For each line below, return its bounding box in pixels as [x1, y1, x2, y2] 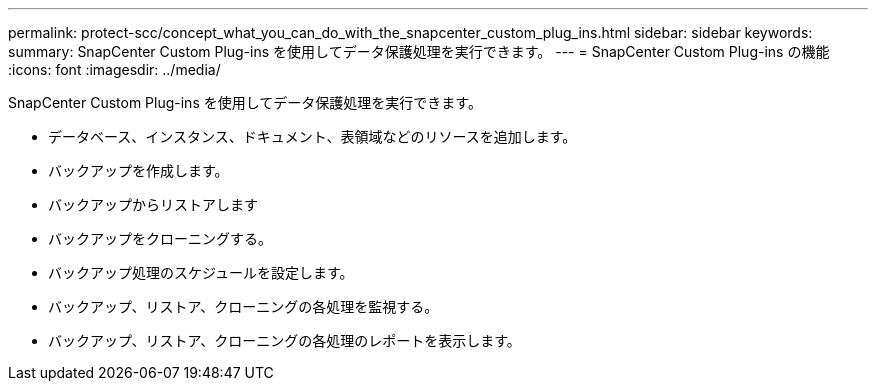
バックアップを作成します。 [48, 162, 229, 179]
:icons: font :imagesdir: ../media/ [8, 61, 221, 78]
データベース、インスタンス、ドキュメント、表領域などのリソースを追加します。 [48, 128, 577, 145]
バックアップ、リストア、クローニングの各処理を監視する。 [48, 298, 439, 315]
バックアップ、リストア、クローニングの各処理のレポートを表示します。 [48, 332, 521, 349]
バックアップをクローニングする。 [48, 230, 272, 247]
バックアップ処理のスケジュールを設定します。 [48, 264, 354, 281]
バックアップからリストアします [48, 196, 258, 213]
